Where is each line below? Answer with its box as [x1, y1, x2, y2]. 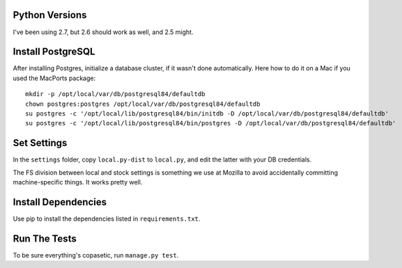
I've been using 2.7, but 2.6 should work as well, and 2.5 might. [13, 28, 194, 36]
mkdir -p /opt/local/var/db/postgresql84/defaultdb [25, 90, 206, 98]
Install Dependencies [13, 196, 107, 208]
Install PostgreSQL [13, 46, 95, 58]
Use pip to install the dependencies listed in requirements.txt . [13, 214, 201, 223]
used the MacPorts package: [13, 74, 96, 82]
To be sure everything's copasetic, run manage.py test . [13, 251, 179, 259]
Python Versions [13, 9, 87, 21]
